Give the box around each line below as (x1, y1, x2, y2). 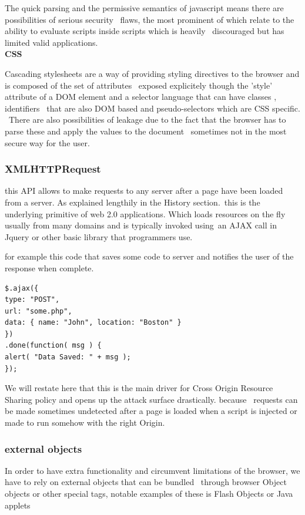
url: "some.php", (5, 307, 72, 315)
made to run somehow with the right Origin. (5, 416, 165, 429)
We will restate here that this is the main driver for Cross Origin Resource (5, 382, 273, 394)
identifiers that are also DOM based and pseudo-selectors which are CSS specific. (5, 102, 300, 114)
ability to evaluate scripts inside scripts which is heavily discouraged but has (5, 25, 284, 37)
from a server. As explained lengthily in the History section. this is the (5, 196, 260, 208)
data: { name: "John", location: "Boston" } (5, 318, 182, 327)
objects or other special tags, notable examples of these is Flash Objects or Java (5, 487, 293, 500)
